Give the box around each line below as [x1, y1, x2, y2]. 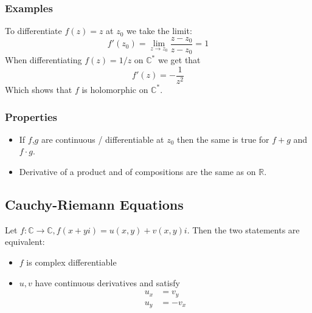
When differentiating [5, 53, 82, 66]
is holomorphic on [81, 83, 148, 95]
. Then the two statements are [187, 223, 300, 236]
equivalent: [5, 235, 45, 248]
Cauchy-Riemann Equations [5, 194, 184, 213]
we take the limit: [127, 24, 192, 37]
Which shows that [5, 83, 72, 95]
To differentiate [5, 24, 62, 37]
